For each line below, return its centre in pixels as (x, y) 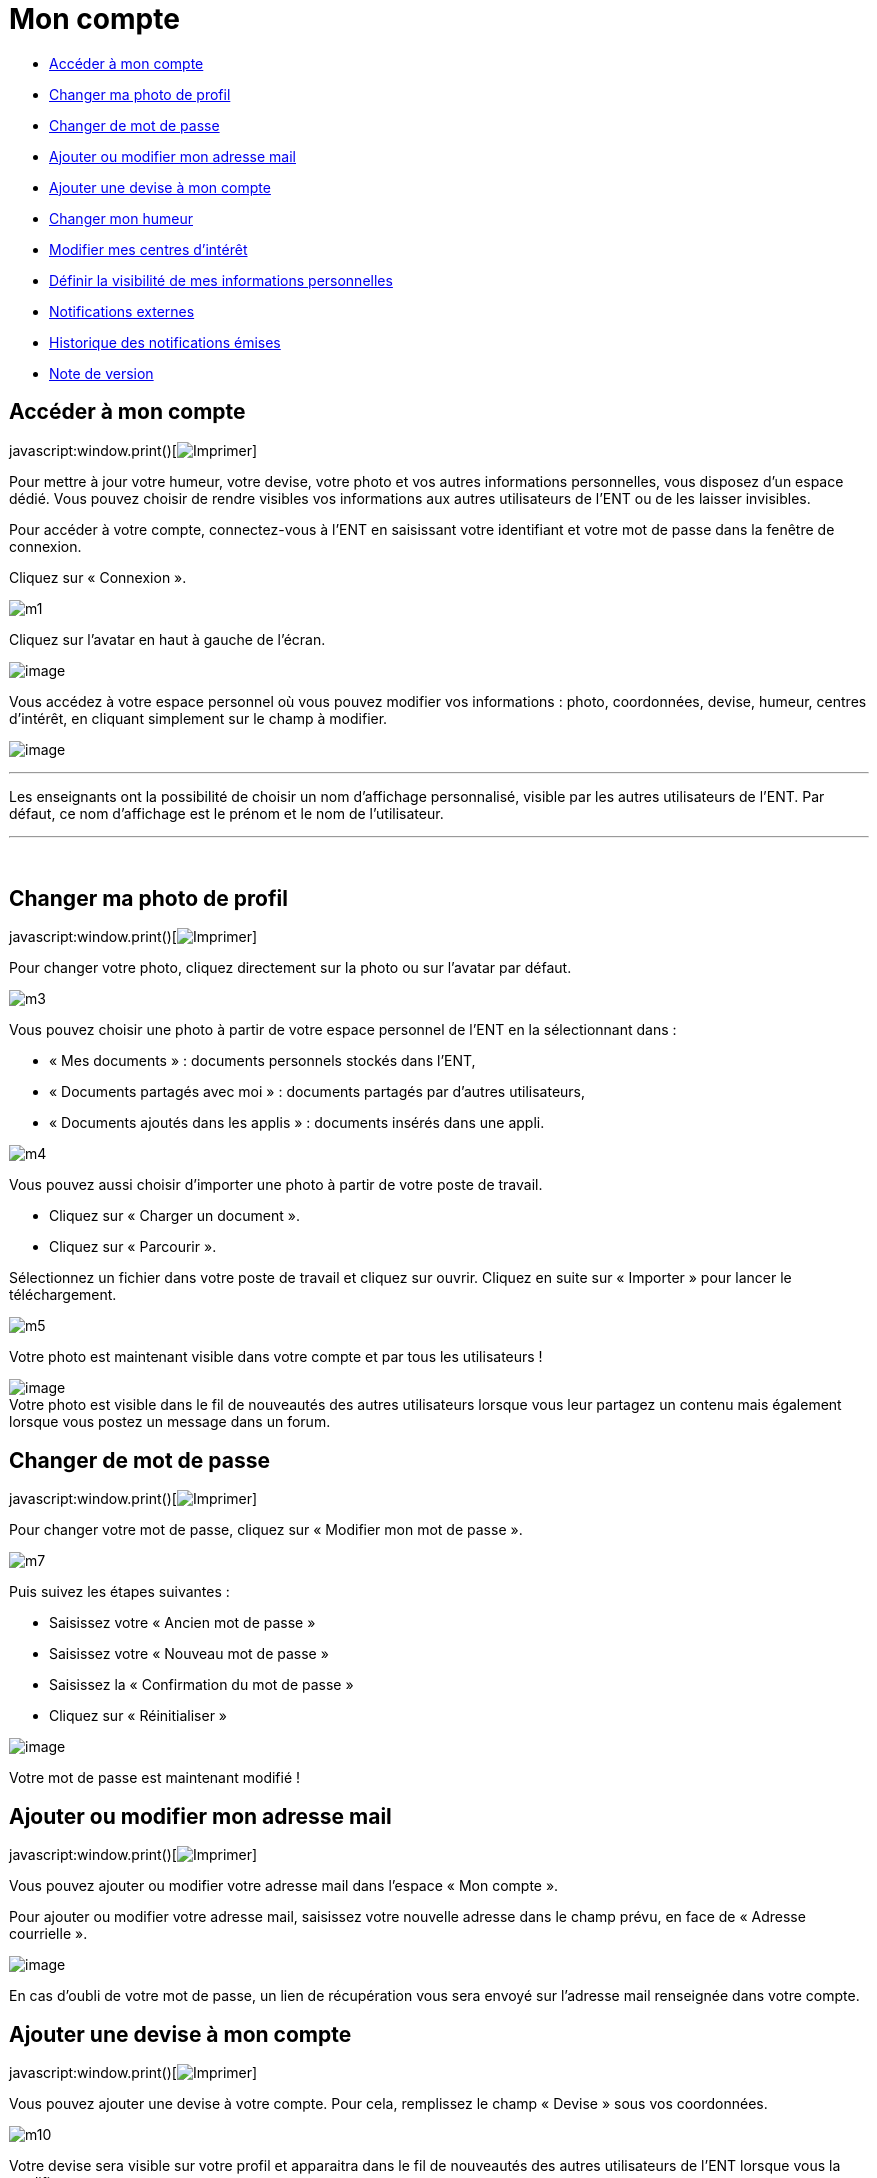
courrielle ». (48, 1934)
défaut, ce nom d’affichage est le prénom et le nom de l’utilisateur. (226, 813)
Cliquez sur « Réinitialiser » (138, 1716)
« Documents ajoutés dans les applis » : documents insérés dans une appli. (297, 1123)
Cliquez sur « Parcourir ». (133, 1247)
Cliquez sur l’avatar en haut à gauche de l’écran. (167, 639)
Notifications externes (122, 311)
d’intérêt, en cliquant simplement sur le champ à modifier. (198, 718)
